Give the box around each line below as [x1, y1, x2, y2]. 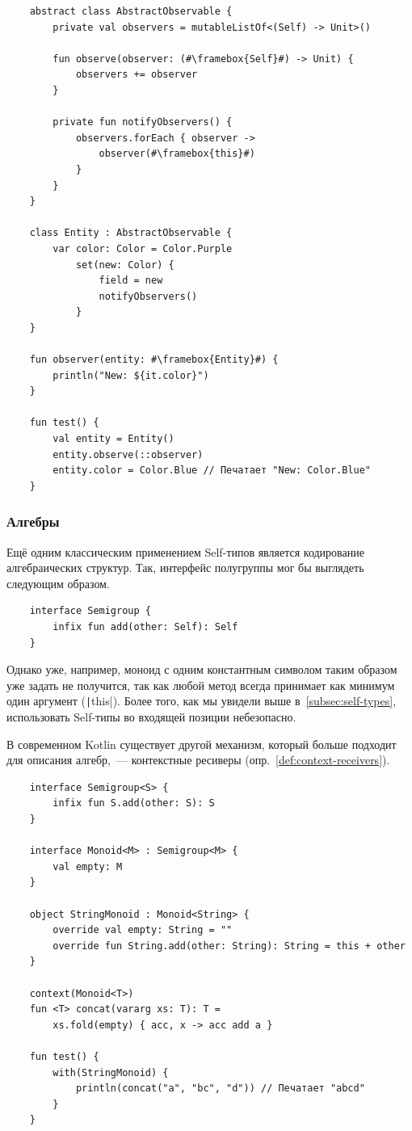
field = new [99, 275, 163, 287]
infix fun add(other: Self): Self [53, 621, 238, 633]
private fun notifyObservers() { [53, 116, 233, 128]
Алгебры [6, 511, 60, 532]
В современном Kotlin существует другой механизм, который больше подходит [6, 735, 397, 752]
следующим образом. [6, 574, 110, 591]
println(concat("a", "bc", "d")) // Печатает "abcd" [75, 1083, 365, 1095]
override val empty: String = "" [53, 924, 233, 936]
